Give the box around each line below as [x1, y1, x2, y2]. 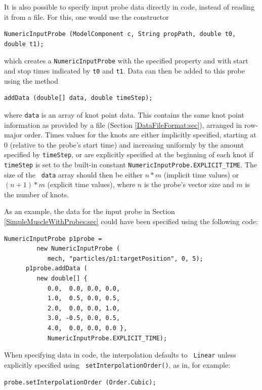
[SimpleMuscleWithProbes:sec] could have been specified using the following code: [4, 216, 258, 227]
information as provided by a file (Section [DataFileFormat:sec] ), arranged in [4, 119, 242, 130]
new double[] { [36, 275, 88, 282]
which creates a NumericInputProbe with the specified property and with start [4, 55, 248, 66]
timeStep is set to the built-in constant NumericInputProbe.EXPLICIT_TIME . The [4, 159, 257, 169]
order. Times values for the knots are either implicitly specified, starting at [24, 129, 256, 140]
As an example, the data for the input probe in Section [4, 206, 175, 217]
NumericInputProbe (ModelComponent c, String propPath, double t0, [4, 30, 236, 38]
